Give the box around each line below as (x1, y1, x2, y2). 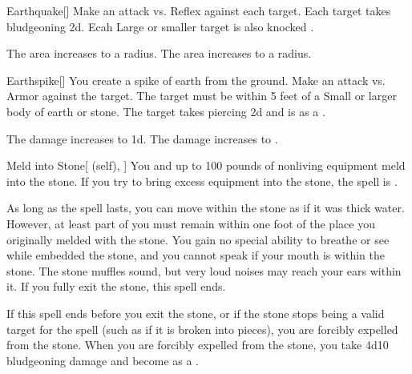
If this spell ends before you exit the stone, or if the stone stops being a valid (6, 304, 385, 321)
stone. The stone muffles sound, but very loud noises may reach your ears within (6, 262, 402, 279)
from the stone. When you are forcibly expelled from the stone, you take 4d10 (6, 336, 389, 353)
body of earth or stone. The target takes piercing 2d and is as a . (6, 103, 325, 119)
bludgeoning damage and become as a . (6, 352, 200, 368)
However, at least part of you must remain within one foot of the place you (6, 215, 375, 231)
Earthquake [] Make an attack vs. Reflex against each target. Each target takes (6, 2, 391, 18)
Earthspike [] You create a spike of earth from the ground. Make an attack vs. (6, 71, 386, 88)
